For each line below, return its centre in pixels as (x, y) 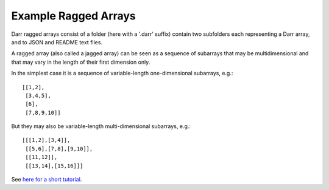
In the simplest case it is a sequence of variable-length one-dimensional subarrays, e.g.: (122, 73)
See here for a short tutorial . (47, 180)
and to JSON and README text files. (57, 42)
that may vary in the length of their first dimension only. (81, 62)
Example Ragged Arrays (74, 16)
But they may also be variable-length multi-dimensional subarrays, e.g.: (101, 126)
